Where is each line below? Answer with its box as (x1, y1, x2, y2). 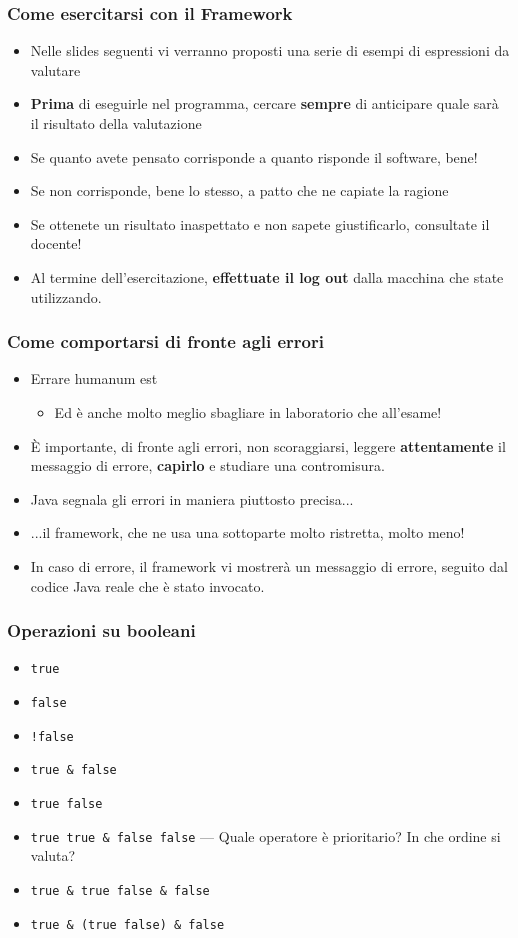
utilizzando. (30, 286, 102, 307)
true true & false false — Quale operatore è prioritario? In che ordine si (30, 825, 501, 846)
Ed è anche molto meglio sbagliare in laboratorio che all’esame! (54, 401, 442, 422)
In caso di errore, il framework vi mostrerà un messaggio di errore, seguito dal (30, 555, 508, 576)
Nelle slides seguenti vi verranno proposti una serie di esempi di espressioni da (30, 40, 510, 61)
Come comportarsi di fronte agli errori (7, 329, 324, 354)
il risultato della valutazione (30, 113, 202, 133)
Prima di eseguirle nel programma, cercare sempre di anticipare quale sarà (30, 93, 499, 114)
